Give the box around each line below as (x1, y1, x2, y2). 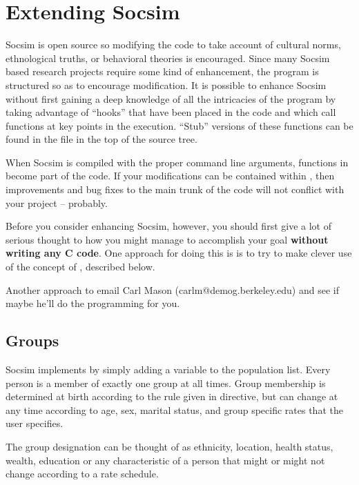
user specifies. (6, 416, 64, 430)
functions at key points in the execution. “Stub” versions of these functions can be (6, 118, 353, 132)
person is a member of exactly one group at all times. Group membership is (6, 375, 326, 390)
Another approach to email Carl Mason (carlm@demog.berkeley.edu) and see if (6, 282, 339, 297)
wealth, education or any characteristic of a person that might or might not (6, 453, 325, 467)
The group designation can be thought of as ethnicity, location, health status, (6, 439, 333, 453)
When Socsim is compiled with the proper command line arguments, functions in (6, 155, 349, 169)
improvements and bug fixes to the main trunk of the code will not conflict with (6, 182, 345, 197)
